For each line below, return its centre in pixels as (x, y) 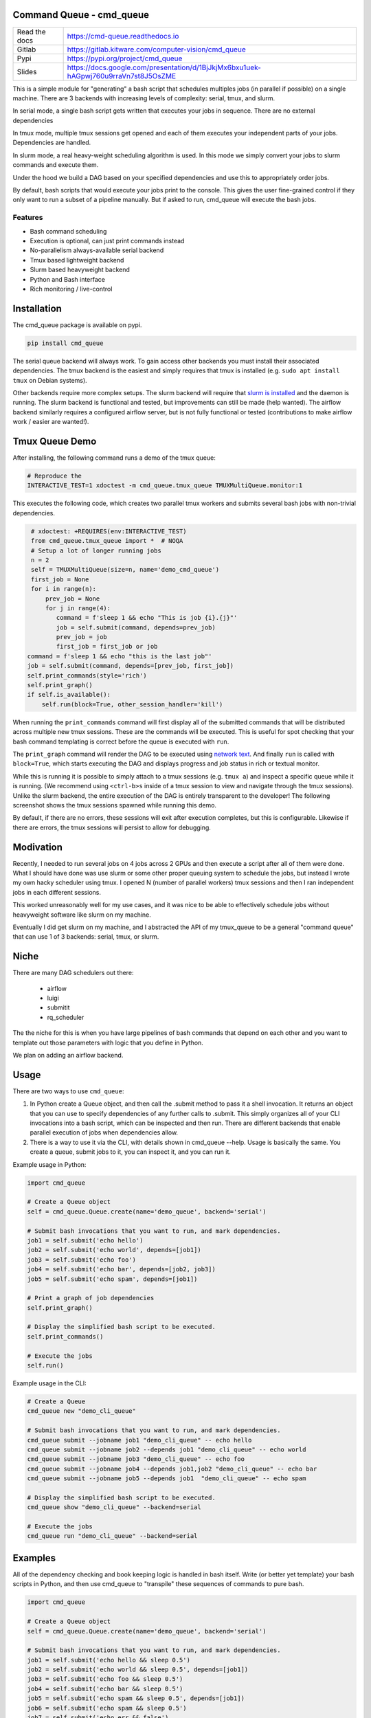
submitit (58, 1007)
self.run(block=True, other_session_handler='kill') (132, 704)
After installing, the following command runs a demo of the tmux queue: (114, 458)
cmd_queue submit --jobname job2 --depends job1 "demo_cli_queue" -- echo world (167, 1449)
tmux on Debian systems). (50, 380)
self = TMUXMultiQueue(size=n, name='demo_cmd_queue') (125, 570)
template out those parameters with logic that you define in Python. (108, 1042)
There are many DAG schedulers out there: (73, 973)
